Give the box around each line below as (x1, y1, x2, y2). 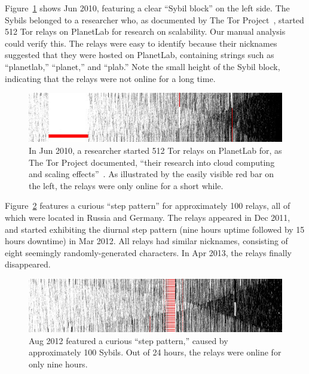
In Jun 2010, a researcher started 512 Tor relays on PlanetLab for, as (29, 144, 282, 156)
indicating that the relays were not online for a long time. (5, 72, 216, 84)
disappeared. (5, 258, 51, 270)
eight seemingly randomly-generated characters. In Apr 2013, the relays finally (5, 246, 292, 259)
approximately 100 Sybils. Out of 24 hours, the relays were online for (29, 346, 282, 358)
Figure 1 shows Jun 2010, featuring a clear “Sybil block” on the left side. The (5, 2, 290, 14)
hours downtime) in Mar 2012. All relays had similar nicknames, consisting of (5, 235, 288, 247)
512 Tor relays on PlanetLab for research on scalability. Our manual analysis (5, 25, 286, 38)
